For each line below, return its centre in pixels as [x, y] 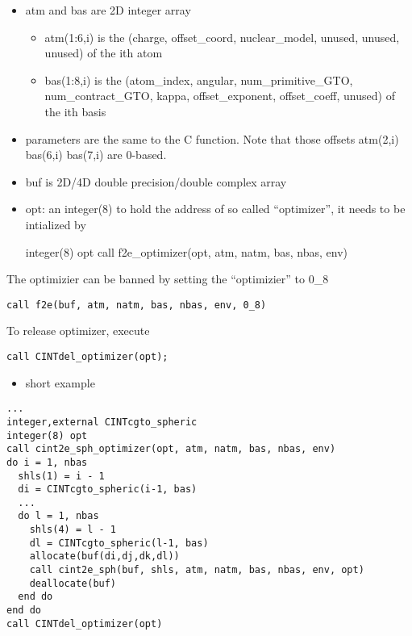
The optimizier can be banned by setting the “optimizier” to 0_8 [168, 279]
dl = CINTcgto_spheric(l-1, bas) [119, 543]
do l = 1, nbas [58, 516]
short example [60, 382]
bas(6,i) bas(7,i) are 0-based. [96, 155]
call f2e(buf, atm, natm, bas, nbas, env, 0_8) [137, 305]
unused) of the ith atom [104, 53]
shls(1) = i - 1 [61, 476]
